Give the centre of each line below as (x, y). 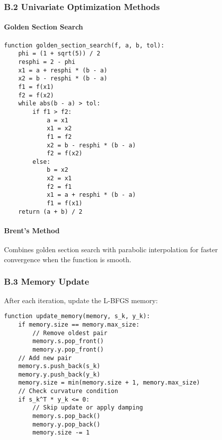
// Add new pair (45, 358)
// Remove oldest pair (70, 333)
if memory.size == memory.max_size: (79, 324)
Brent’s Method (32, 230)
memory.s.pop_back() (66, 416)
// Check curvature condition (68, 391)
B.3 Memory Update (47, 281)
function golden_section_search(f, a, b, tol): (84, 45)
